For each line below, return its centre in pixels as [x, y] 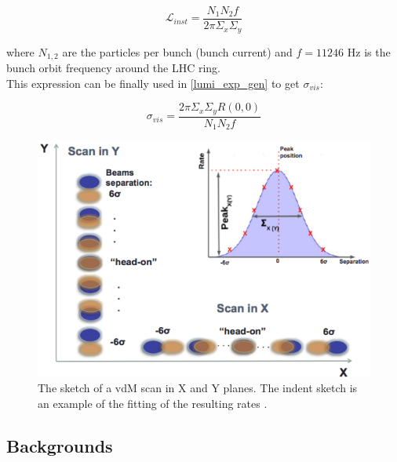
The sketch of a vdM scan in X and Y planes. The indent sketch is [198, 388]
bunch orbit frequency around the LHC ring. [114, 67]
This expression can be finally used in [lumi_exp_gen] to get [153, 83]
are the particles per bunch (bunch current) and [177, 51]
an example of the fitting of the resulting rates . [153, 403]
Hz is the [369, 51]
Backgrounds [60, 445]
